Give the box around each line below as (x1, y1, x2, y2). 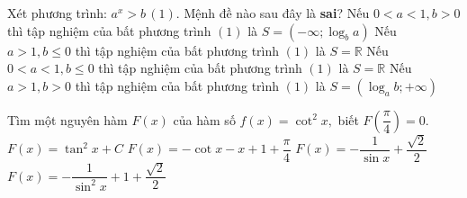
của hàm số (173, 110, 236, 129)
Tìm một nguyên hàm (7, 110, 128, 129)
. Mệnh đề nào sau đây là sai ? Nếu (175, 4, 370, 22)
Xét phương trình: (7, 4, 107, 22)
